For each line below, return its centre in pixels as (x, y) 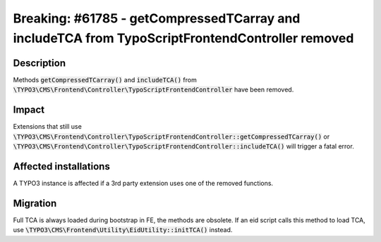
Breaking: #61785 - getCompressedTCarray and (157, 18)
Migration (35, 203)
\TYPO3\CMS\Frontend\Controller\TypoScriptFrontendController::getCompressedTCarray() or (171, 136)
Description (40, 63)
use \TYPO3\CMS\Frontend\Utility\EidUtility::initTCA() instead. (123, 230)
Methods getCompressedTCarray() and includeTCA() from (105, 79)
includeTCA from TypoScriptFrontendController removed (183, 38)
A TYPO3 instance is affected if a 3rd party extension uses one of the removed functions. (143, 183)
